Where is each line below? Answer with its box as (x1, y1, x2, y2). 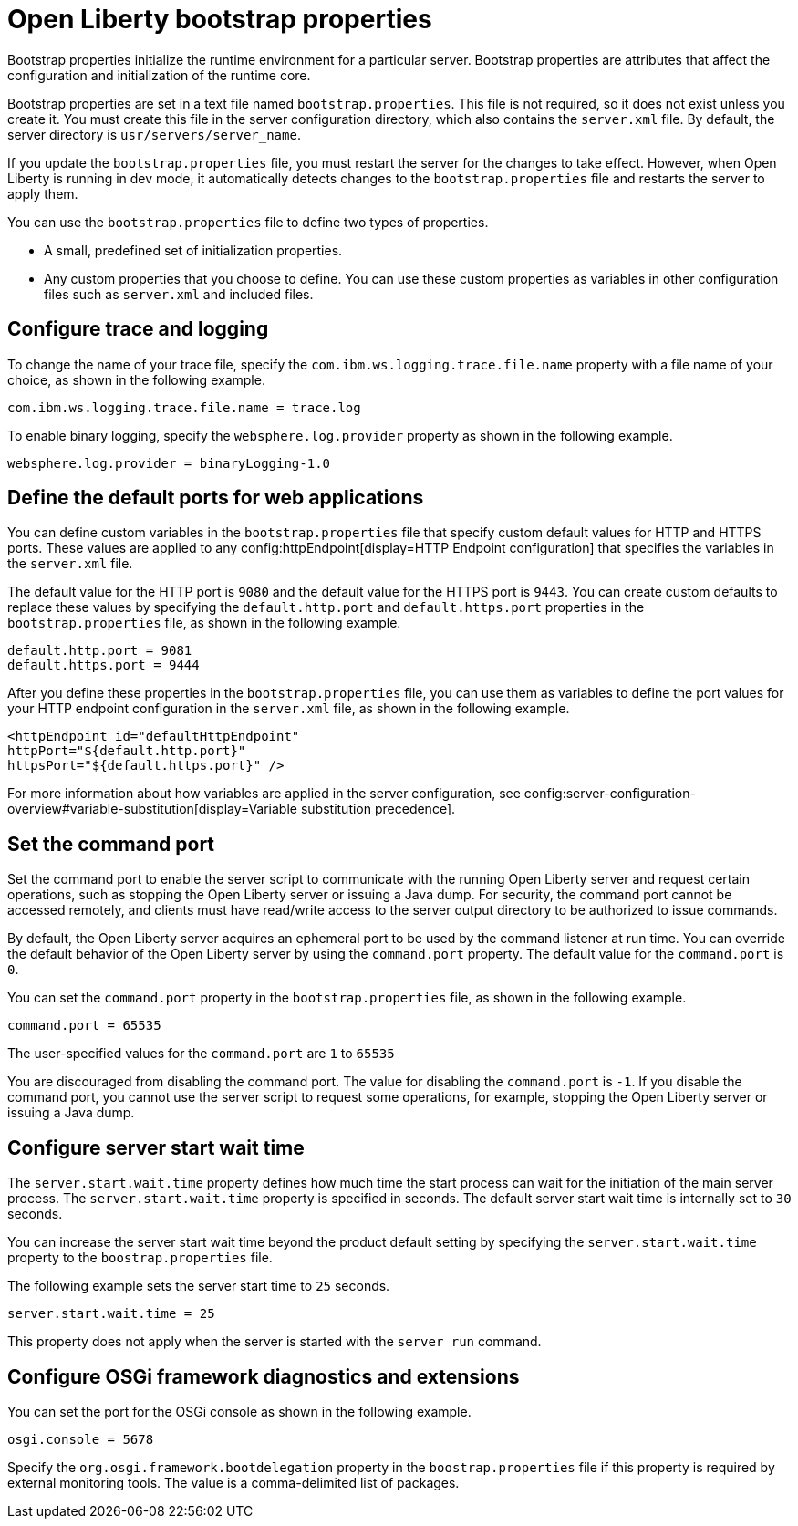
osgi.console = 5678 (7, 1431, 154, 1447)
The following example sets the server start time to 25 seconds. (7, 1278, 390, 1294)
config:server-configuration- (523, 785, 696, 802)
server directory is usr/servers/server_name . (7, 126, 301, 142)
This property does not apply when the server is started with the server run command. (7, 1334, 542, 1350)
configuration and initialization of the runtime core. (7, 67, 311, 83)
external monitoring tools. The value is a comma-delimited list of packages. (7, 1474, 460, 1490)
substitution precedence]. (300, 801, 456, 817)
